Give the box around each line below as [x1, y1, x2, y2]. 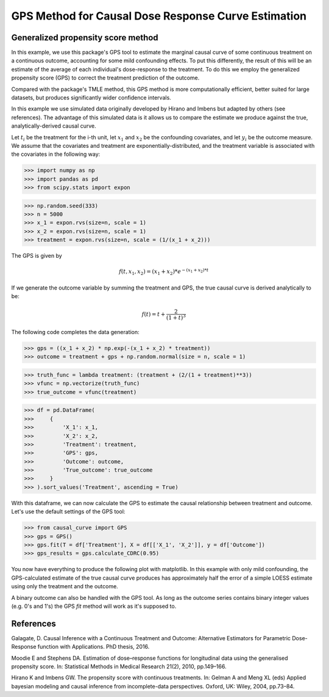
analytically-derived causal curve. [11, 122, 97, 130]
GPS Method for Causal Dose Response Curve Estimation [11, 9, 307, 23]
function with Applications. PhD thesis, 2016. [37, 643, 150, 651]
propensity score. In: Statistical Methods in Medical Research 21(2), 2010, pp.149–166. [11, 663, 227, 670]
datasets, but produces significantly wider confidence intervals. [11, 94, 172, 101]
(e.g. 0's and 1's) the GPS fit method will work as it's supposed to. [11, 602, 177, 610]
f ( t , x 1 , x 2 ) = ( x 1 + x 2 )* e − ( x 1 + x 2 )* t [119, 267, 209, 277]
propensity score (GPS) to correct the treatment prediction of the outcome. [11, 74, 200, 82]
